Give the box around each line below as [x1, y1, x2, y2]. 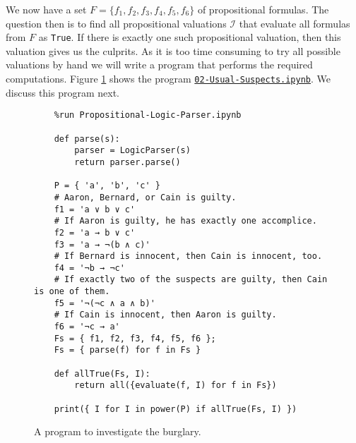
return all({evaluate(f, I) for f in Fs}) [74, 380, 277, 391]
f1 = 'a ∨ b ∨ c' [54, 204, 136, 214]
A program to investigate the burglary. [34, 424, 201, 439]
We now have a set [6, 2, 87, 16]
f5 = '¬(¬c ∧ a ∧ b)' [54, 298, 155, 308]
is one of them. [34, 286, 110, 297]
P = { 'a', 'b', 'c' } [54, 181, 160, 191]
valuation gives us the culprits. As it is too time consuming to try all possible [6, 43, 340, 58]
